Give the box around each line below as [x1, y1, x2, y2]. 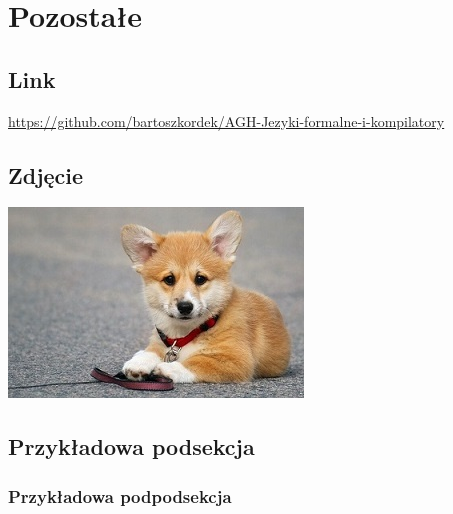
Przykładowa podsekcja [8, 431, 255, 462]
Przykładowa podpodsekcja [8, 483, 232, 508]
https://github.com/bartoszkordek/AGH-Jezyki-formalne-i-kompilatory [8, 110, 445, 131]
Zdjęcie [8, 159, 84, 190]
